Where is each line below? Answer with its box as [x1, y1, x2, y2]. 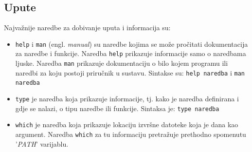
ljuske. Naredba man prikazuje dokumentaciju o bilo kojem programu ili [15, 58, 228, 68]
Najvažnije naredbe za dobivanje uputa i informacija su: [4, 22, 171, 33]
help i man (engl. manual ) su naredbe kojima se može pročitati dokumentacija [15, 38, 248, 49]
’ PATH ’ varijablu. [15, 138, 69, 149]
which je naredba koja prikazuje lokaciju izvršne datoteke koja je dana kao [15, 119, 238, 130]
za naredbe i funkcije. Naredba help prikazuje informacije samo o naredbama [15, 48, 246, 58]
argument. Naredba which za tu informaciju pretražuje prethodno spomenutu [15, 129, 246, 139]
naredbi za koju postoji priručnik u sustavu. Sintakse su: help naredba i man [15, 67, 245, 77]
